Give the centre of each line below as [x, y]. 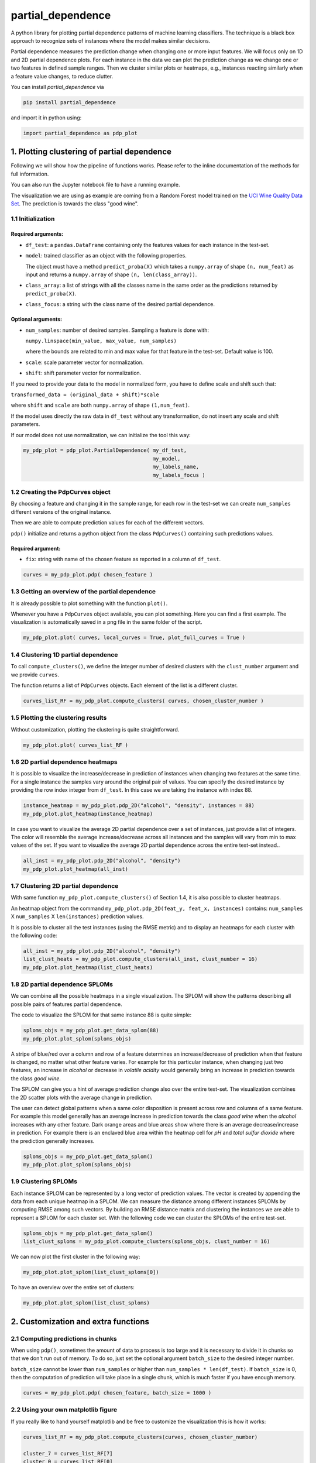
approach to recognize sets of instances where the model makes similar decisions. [111, 40]
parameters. [25, 424]
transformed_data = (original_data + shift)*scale [85, 394]
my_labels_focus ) [179, 475]
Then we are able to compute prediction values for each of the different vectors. [107, 523]
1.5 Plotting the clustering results [59, 718]
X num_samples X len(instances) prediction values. [77, 916]
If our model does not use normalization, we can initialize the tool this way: [101, 435]
